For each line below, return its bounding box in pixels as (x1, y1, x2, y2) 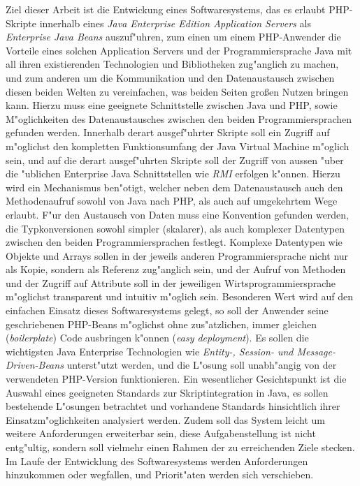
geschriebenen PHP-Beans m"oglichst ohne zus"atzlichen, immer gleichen (6, 316, 317, 331)
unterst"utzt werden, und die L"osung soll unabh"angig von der (66, 358, 337, 372)
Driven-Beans (6, 358, 64, 372)
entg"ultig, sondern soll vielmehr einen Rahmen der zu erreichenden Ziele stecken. (6, 440, 355, 454)
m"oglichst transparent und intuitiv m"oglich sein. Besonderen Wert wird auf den (6, 289, 353, 304)
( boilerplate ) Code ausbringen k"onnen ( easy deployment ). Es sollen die (6, 330, 309, 345)
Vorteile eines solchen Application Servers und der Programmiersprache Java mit (6, 43, 352, 57)
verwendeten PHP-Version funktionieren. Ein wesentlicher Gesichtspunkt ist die (6, 371, 347, 386)
